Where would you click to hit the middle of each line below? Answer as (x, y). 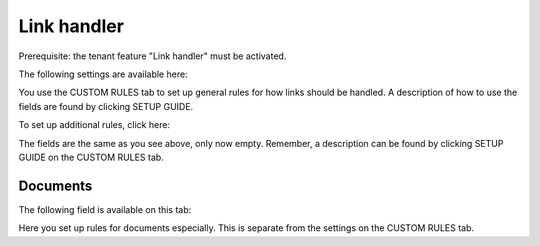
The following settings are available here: (103, 74)
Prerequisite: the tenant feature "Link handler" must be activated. (152, 56)
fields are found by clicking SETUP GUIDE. (106, 106)
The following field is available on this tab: (105, 209)
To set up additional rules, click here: (94, 125)
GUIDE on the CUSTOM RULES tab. (91, 157)
